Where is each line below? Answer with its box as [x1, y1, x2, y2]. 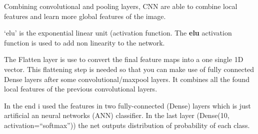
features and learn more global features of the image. [4, 10, 166, 21]
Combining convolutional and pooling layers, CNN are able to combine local [4, 1, 237, 11]
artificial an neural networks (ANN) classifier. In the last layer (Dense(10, [4, 110, 229, 120]
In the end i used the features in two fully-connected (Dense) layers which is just [4, 100, 251, 110]
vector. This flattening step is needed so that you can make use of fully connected [4, 63, 254, 74]
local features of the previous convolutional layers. [4, 83, 157, 94]
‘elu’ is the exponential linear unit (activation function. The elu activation [4, 27, 232, 38]
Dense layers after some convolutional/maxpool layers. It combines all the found [4, 73, 250, 84]
